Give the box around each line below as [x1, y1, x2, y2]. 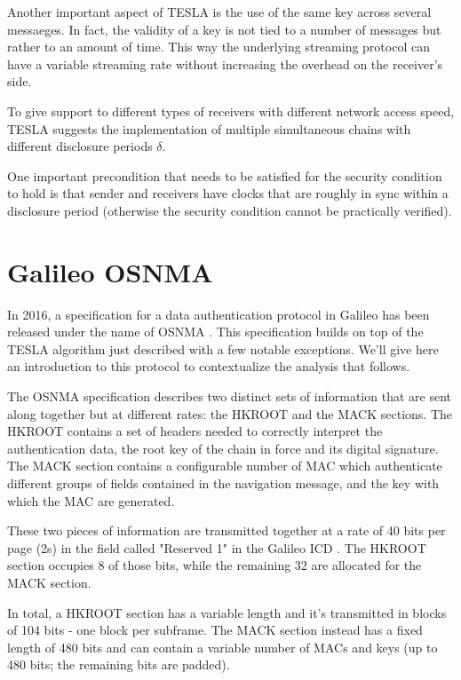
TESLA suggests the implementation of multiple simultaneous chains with [7, 119, 411, 138]
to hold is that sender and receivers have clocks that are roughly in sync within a [7, 184, 449, 202]
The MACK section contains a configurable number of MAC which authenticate [7, 456, 442, 475]
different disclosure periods [7, 137, 153, 155]
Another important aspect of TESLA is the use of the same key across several [7, 3, 432, 20]
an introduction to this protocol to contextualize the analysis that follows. [7, 357, 410, 376]
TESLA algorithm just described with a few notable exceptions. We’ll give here [7, 339, 439, 358]
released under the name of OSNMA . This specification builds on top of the [7, 322, 424, 341]
